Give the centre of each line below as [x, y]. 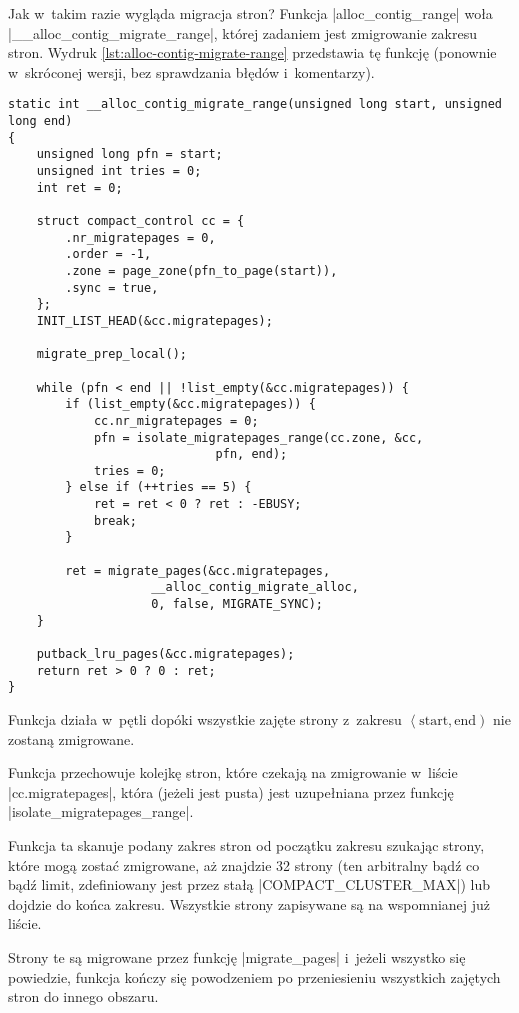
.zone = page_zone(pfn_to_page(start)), [201, 270]
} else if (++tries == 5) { [158, 487]
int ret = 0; [79, 187]
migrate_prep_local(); [111, 354]
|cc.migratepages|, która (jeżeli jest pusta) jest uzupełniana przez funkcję [231, 791]
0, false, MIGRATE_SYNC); [237, 604]
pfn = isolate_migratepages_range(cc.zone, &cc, [258, 437]
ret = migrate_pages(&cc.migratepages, [198, 570]
